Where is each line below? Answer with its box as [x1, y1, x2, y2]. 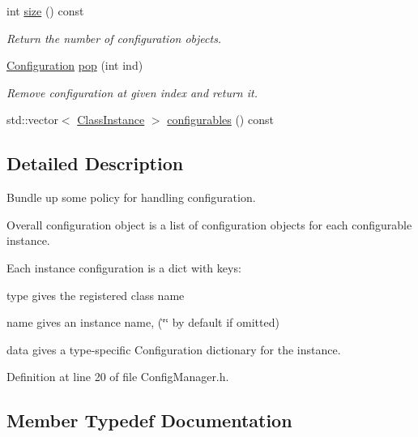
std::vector [6, 111, 58, 128]
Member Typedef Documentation [6, 408, 292, 433]
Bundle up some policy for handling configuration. [6, 189, 256, 206]
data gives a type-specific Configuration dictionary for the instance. [6, 341, 341, 358]
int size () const [6, 2, 84, 19]
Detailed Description [6, 151, 184, 176]
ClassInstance [77, 111, 145, 128]
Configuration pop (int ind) [6, 57, 143, 74]
